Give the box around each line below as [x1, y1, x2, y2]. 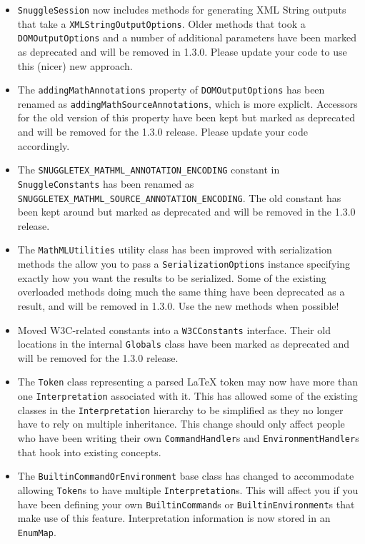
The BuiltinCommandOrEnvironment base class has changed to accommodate [17, 468, 354, 483]
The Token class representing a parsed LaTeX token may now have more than [17, 374, 359, 389]
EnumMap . [17, 524, 56, 539]
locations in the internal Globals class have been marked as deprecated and [17, 336, 350, 351]
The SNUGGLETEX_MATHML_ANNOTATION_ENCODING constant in [17, 162, 280, 177]
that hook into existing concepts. [17, 444, 161, 459]
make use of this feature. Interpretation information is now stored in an [17, 510, 331, 525]
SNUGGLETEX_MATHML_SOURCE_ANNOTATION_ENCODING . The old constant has [17, 190, 341, 205]
